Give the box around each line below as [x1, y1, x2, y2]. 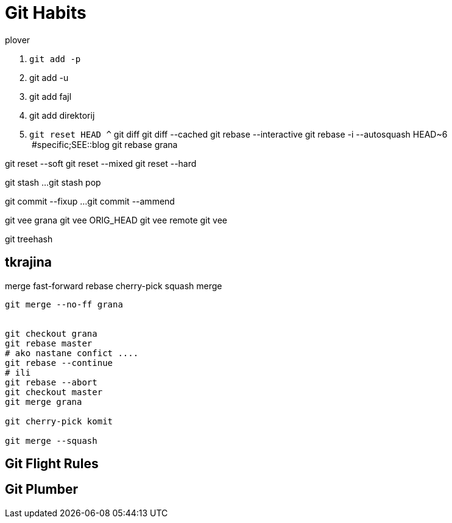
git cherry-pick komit [5, 416, 113, 426]
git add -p [29, 54, 81, 64]
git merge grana [5, 396, 82, 407]
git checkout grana [5, 328, 97, 339]
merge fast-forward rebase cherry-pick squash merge [5, 280, 222, 291]
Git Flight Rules [5, 456, 99, 472]
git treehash [5, 233, 53, 244]
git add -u [29, 72, 69, 83]
